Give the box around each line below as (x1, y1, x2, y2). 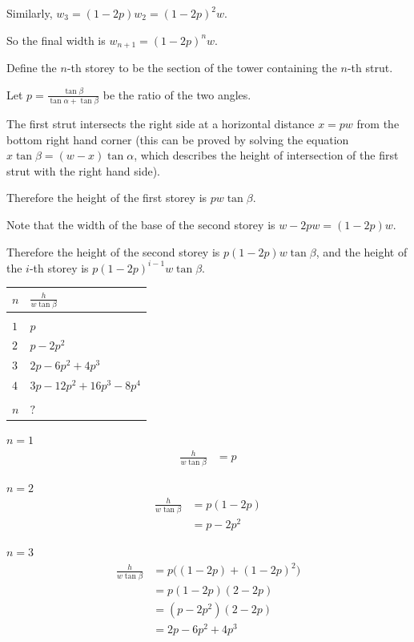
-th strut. (347, 59, 393, 76)
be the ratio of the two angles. (102, 86, 251, 103)
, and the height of (316, 243, 408, 260)
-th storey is (29, 259, 89, 276)
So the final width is (6, 31, 106, 48)
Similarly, (6, 5, 53, 21)
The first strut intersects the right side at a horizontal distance (6, 115, 315, 131)
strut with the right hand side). (6, 162, 160, 179)
